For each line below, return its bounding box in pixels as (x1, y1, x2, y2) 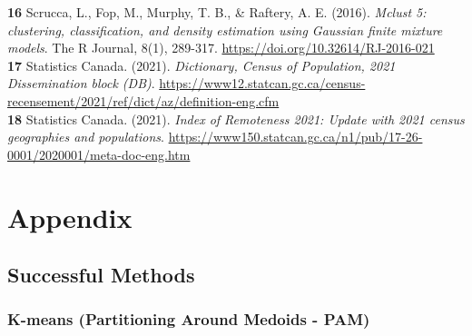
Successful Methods (7, 261, 195, 289)
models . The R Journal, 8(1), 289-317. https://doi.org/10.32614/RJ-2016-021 (7, 38, 435, 57)
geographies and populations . (7, 127, 164, 146)
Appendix (7, 198, 133, 235)
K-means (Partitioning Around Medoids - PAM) (7, 308, 370, 331)
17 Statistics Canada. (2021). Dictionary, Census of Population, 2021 (7, 55, 396, 74)
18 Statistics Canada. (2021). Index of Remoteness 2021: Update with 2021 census (7, 109, 465, 128)
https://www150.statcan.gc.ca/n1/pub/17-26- (168, 127, 423, 146)
